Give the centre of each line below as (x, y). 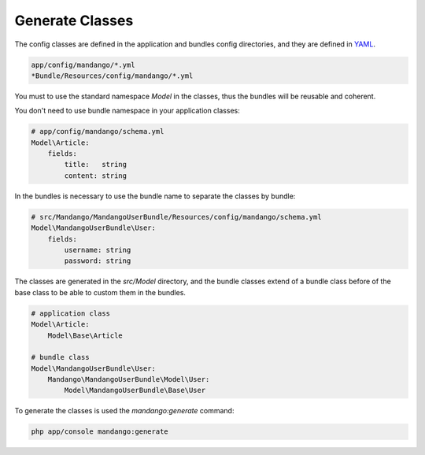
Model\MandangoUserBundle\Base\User (135, 390)
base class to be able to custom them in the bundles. (100, 292)
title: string (96, 165)
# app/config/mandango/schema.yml (98, 131)
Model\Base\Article (85, 335)
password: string (98, 261)
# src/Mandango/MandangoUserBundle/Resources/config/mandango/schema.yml (176, 217)
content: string (96, 176)
